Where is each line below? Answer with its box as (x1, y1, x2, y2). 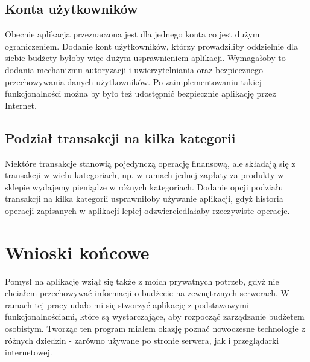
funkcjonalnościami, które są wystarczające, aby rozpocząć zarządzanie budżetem (5, 310, 305, 323)
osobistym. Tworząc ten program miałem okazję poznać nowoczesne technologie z (5, 322, 305, 335)
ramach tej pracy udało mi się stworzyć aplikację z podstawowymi (5, 298, 249, 311)
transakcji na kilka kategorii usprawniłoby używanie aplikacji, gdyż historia (5, 192, 283, 205)
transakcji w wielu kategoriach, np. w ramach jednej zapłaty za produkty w (5, 169, 284, 181)
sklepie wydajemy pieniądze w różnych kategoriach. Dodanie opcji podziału (5, 180, 283, 193)
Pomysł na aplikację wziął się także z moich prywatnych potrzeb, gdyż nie (5, 274, 279, 287)
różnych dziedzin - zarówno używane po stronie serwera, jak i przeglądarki (5, 334, 279, 346)
